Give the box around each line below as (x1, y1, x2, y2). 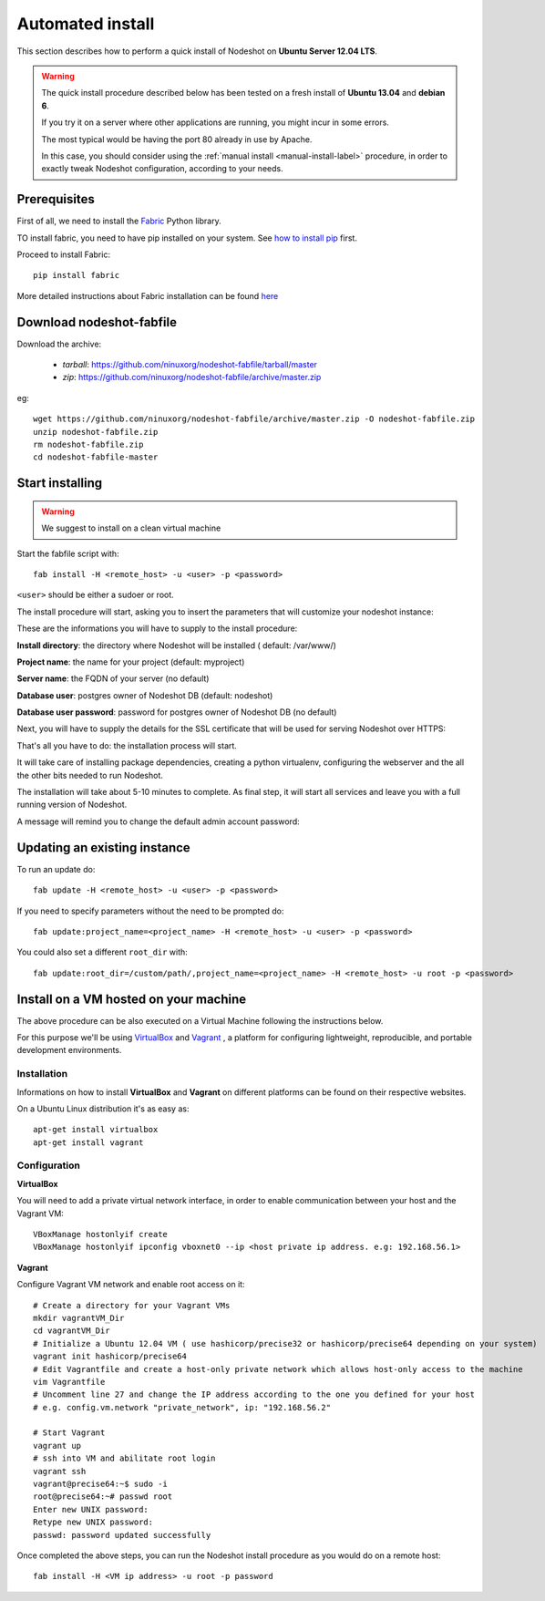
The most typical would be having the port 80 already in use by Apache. (41, 133, 313, 145)
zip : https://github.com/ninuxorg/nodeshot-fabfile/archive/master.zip (62, 372, 322, 383)
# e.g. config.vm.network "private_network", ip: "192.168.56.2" (33, 1402, 332, 1412)
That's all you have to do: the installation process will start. (16, 739, 237, 751)
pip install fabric (33, 270, 120, 281)
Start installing (16, 475, 103, 491)
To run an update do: (16, 863, 96, 874)
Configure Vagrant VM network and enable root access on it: (16, 1279, 245, 1290)
